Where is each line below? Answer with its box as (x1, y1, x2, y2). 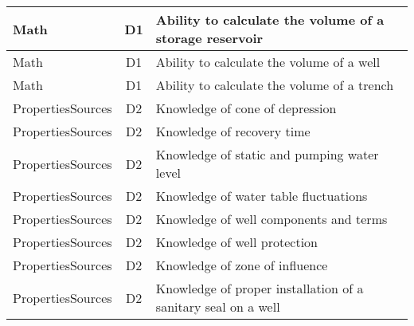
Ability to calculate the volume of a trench (155, 76, 394, 94)
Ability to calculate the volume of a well (155, 53, 381, 71)
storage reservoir (155, 29, 264, 47)
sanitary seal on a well (155, 297, 280, 316)
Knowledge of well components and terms (155, 210, 388, 228)
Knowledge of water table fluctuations (155, 187, 368, 205)
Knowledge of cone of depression (155, 99, 337, 117)
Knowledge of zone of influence (155, 256, 328, 274)
